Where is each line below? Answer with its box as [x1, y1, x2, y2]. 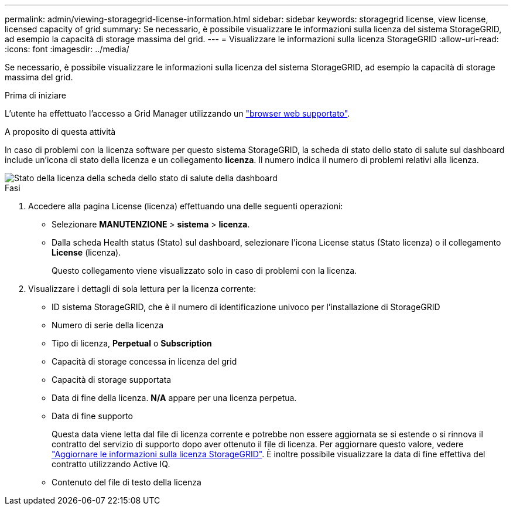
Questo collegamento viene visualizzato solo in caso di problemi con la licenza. [52, 266, 357, 276]
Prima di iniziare [5, 90, 66, 100]
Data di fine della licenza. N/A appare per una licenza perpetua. [52, 393, 297, 403]
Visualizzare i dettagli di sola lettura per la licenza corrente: [28, 284, 256, 294]
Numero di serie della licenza [52, 320, 164, 330]
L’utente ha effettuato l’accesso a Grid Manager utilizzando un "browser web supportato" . [5, 108, 350, 118]
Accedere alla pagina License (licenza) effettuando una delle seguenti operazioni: [28, 201, 343, 211]
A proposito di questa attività [5, 127, 116, 137]
